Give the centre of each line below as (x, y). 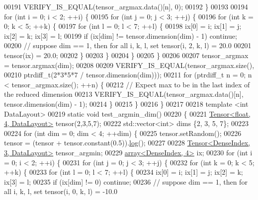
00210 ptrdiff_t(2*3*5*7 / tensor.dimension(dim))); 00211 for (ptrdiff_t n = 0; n (128, 75)
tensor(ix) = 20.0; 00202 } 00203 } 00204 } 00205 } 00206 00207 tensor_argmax (126, 55)
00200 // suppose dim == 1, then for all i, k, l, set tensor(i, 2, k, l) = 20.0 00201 (128, 45)
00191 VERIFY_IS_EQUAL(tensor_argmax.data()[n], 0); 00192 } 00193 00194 (126, 6)
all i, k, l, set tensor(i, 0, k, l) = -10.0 (61, 191)
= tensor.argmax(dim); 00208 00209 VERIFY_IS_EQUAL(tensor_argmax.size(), (129, 65)
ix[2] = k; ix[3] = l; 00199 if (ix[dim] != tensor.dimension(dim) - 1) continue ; (121, 35)
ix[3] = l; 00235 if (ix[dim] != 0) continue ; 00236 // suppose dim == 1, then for (126, 181)
